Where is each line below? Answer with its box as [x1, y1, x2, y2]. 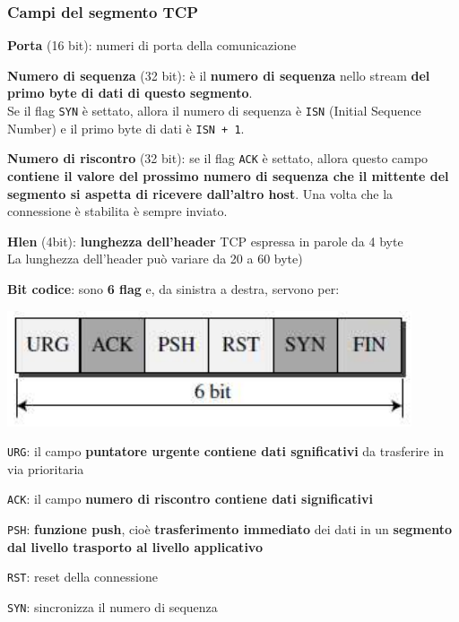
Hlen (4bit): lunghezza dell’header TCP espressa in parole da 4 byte [7, 231, 403, 250]
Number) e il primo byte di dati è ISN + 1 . [7, 118, 245, 137]
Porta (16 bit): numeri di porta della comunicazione [7, 36, 297, 55]
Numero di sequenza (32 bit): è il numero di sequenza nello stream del [7, 65, 430, 84]
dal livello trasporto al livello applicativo [7, 537, 263, 556]
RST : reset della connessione [7, 567, 158, 586]
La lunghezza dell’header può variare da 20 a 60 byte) [7, 249, 303, 268]
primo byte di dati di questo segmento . [7, 83, 253, 102]
